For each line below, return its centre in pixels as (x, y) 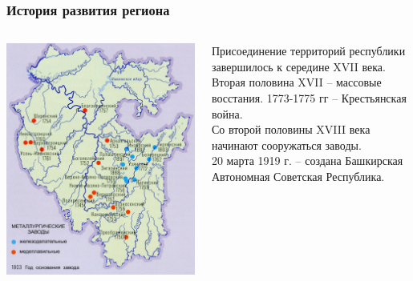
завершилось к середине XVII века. (298, 66)
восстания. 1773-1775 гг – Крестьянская (309, 98)
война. (227, 113)
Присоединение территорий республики (308, 51)
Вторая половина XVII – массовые (296, 82)
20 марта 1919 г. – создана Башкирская (307, 161)
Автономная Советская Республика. (298, 176)
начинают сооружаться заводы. (286, 145)
